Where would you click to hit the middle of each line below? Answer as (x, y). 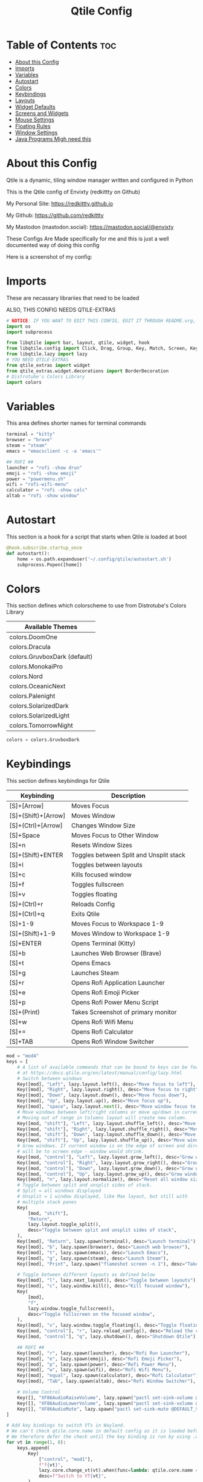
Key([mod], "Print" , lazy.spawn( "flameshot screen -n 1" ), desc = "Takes (109, 1264)
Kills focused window (101, 875)
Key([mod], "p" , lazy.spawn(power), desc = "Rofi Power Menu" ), (97, 1364)
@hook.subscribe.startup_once (44, 548)
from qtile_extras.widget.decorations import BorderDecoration (88, 371)
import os (19, 326)
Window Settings (36, 132)
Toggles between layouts (107, 865)
